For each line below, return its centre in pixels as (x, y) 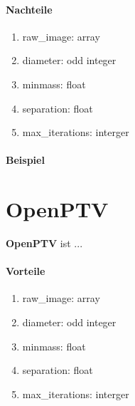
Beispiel (25, 160)
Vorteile (26, 271)
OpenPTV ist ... (44, 243)
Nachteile (29, 9)
